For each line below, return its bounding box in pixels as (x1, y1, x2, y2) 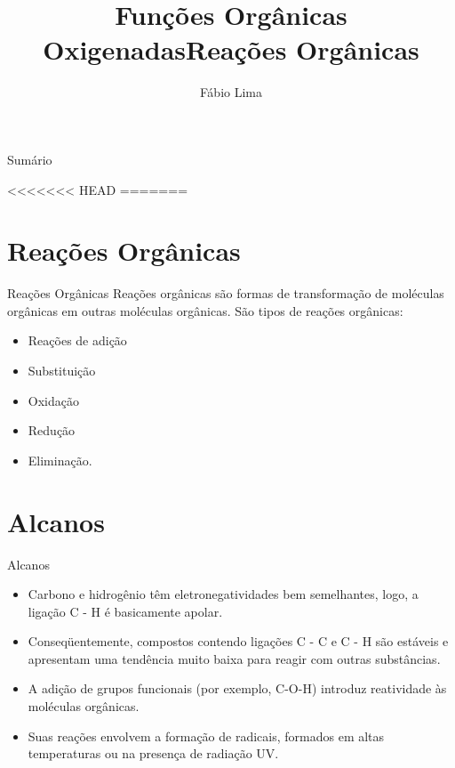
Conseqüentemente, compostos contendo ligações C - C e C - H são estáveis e (28, 632, 449, 651)
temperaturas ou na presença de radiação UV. (28, 744, 279, 763)
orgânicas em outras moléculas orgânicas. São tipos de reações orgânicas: (7, 301, 403, 319)
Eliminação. (28, 450, 92, 469)
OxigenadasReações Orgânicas (43, 31, 419, 68)
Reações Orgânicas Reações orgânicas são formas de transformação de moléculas (7, 284, 444, 303)
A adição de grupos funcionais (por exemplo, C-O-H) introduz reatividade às (28, 679, 447, 698)
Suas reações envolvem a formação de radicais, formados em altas (28, 726, 385, 745)
